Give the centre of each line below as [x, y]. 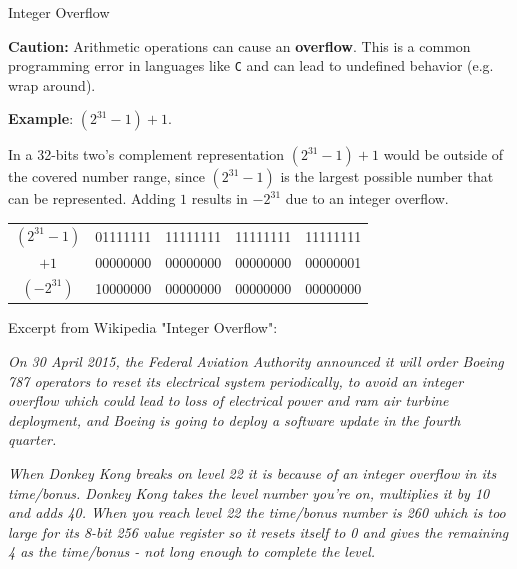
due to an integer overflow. [367, 198]
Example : [41, 118]
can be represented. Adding [92, 198]
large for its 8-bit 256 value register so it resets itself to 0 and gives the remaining [258, 531]
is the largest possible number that [387, 176]
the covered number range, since [106, 176]
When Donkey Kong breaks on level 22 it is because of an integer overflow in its [252, 472]
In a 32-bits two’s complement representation [146, 154]
